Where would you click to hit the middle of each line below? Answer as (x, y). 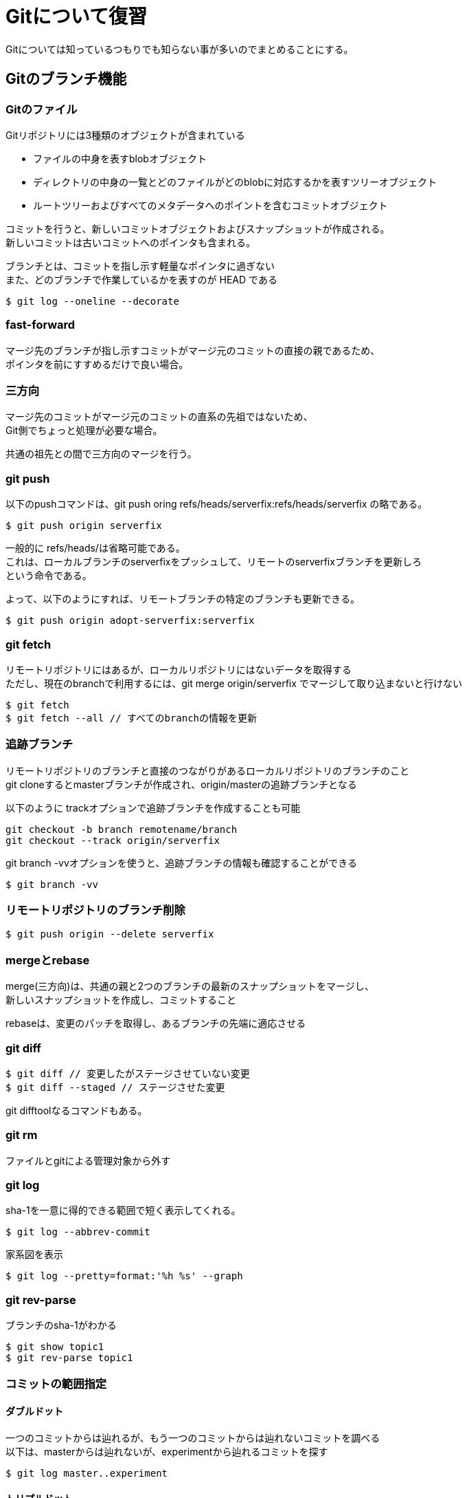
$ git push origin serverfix (84, 526)
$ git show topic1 (55, 1347)
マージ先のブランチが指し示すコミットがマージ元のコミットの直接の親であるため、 (193, 350)
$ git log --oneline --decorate (92, 301)
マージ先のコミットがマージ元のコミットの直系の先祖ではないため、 (159, 417)
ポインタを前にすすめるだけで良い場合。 (97, 364)
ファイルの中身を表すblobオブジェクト (120, 158)
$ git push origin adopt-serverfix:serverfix (130, 621)
